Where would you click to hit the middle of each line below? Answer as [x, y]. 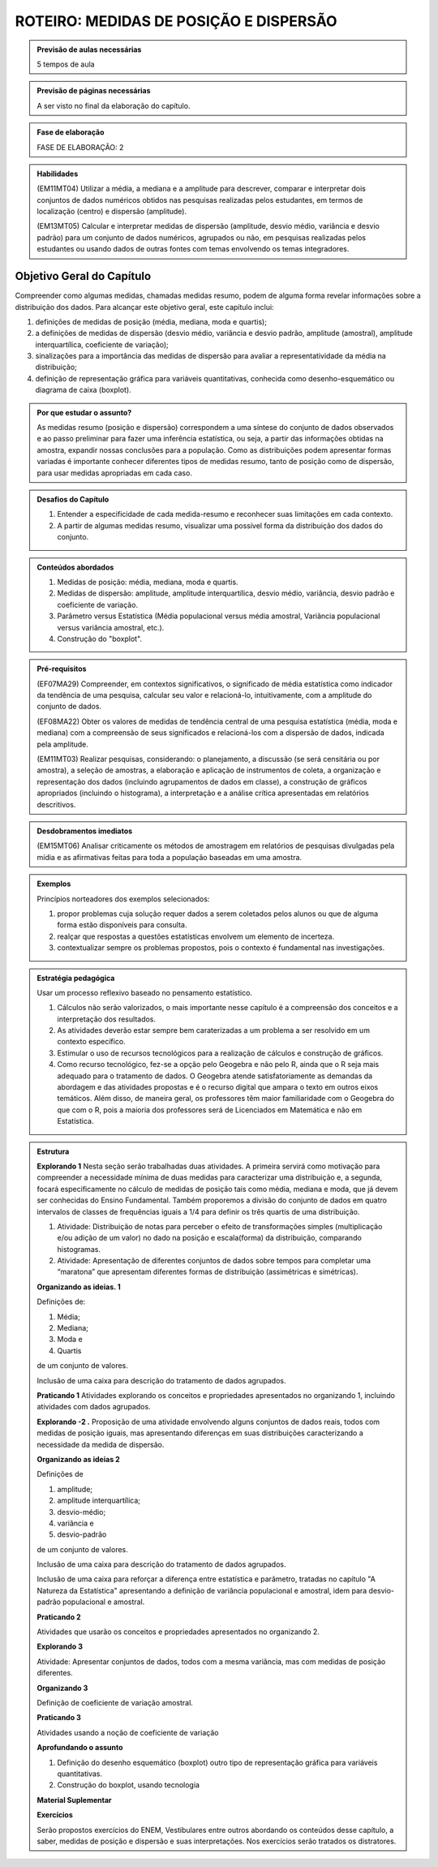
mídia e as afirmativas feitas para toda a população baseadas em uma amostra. [170, 857]
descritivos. [56, 804]
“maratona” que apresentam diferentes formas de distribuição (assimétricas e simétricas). [208, 1272]
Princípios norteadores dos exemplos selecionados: [123, 899]
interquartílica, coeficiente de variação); [102, 344]
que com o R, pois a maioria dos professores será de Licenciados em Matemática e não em [210, 1110]
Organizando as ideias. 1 [79, 1287]
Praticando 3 [59, 1718]
